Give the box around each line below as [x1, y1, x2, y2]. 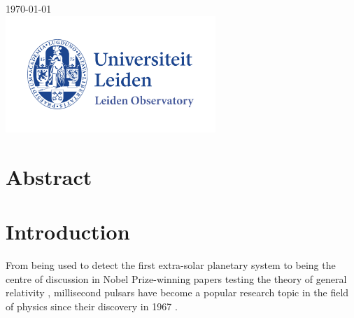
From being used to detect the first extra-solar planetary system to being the [6, 258, 336, 272]
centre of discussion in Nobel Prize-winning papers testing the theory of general [6, 271, 347, 286]
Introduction [6, 217, 130, 246]
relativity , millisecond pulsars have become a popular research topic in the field [6, 285, 349, 300]
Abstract [6, 162, 92, 191]
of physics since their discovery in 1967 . [6, 298, 178, 313]
